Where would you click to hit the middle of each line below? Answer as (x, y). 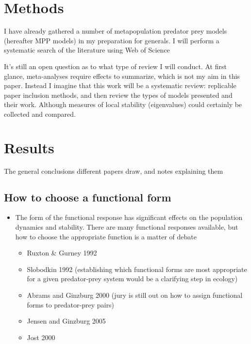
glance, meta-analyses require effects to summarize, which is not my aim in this (122, 76)
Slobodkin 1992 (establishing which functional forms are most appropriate (137, 269)
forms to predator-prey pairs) (70, 304)
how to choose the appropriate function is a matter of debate (106, 236)
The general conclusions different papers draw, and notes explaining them (114, 171)
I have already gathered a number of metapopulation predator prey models (116, 31)
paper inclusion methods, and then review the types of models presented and (118, 95)
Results (29, 147)
